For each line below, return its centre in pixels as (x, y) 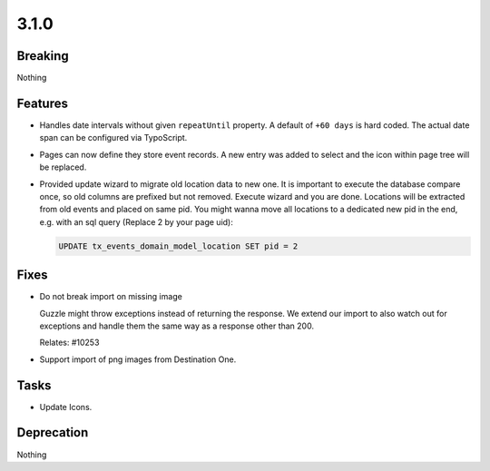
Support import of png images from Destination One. (138, 359)
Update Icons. (66, 407)
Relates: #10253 (69, 343)
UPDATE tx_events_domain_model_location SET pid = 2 (178, 246)
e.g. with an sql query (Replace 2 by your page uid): (136, 221)
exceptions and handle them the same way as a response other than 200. (177, 326)
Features (42, 103)
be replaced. (63, 167)
